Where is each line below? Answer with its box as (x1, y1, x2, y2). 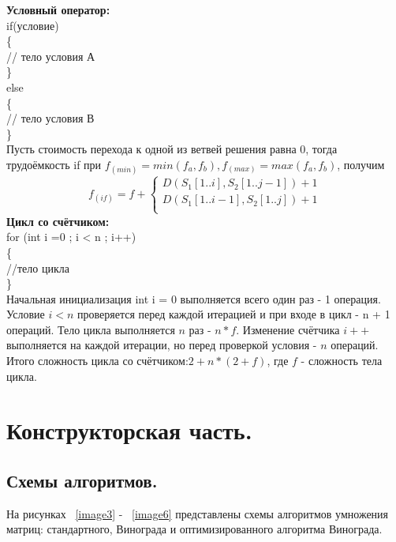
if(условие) (6, 17, 59, 33)
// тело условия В (6, 110, 95, 126)
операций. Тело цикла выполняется (6, 321, 175, 337)
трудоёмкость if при (6, 156, 102, 172)
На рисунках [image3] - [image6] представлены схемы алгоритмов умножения (6, 505, 389, 521)
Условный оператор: (6, 2, 110, 17)
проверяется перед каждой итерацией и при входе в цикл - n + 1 (77, 306, 390, 322)
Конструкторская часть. (6, 414, 252, 446)
